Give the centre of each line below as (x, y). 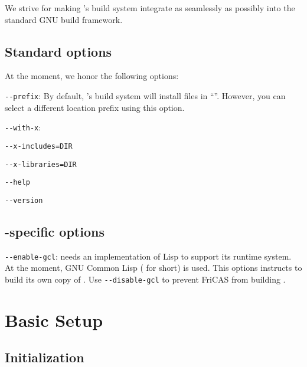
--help (17, 183)
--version (24, 200)
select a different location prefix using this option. (95, 107)
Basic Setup (54, 320)
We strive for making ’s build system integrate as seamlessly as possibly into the (150, 8)
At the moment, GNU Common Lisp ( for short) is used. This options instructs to (153, 268)
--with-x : (23, 127)
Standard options (58, 51)
